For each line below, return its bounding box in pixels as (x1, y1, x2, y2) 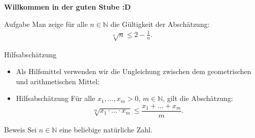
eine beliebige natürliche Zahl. (59, 124, 153, 134)
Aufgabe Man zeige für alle (4, 18, 88, 29)
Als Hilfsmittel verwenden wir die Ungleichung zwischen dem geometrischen (16, 66, 251, 77)
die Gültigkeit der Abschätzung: (110, 18, 210, 29)
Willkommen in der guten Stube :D (4, 2, 131, 12)
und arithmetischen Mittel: (16, 76, 100, 86)
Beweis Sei (4, 124, 37, 134)
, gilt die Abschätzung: (163, 93, 233, 103)
